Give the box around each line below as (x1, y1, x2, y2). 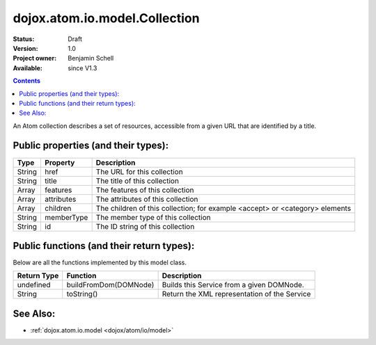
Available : (13, 63, 43, 72)
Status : (13, 35, 35, 43)
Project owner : (13, 54, 57, 63)
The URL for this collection (95, 167, 184, 177)
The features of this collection (95, 185, 194, 195)
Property (45, 157, 75, 167)
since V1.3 (68, 63, 97, 72)
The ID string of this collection (95, 221, 195, 231)
